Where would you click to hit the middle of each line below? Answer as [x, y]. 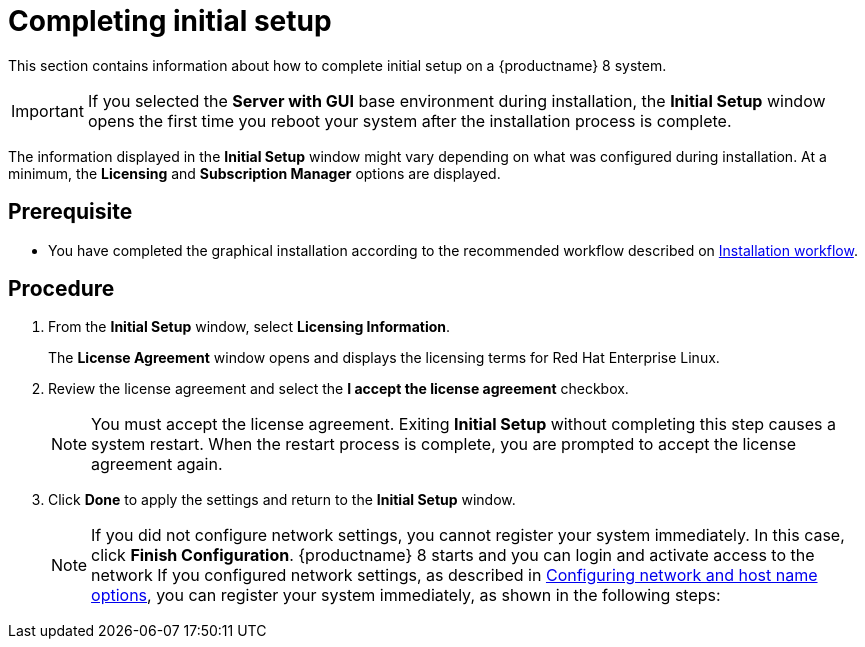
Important [47, 110]
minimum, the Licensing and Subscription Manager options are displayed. [254, 173]
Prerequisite [70, 212]
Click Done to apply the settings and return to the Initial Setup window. [282, 500]
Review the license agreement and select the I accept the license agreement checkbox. [338, 389]
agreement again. [157, 464]
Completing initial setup [170, 21]
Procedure [61, 289]
